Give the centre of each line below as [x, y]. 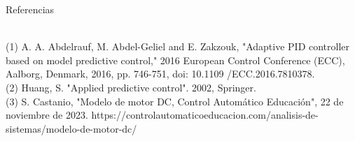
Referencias [30, 9]
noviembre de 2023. [47, 115]
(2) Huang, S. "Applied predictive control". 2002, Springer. [131, 87]
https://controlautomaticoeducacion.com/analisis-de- [205, 115]
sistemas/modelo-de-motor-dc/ [71, 128]
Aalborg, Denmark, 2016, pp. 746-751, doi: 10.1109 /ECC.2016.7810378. [160, 74]
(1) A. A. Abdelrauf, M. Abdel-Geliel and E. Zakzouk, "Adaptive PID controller [178, 46]
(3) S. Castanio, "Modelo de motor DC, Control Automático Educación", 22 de [175, 101]
